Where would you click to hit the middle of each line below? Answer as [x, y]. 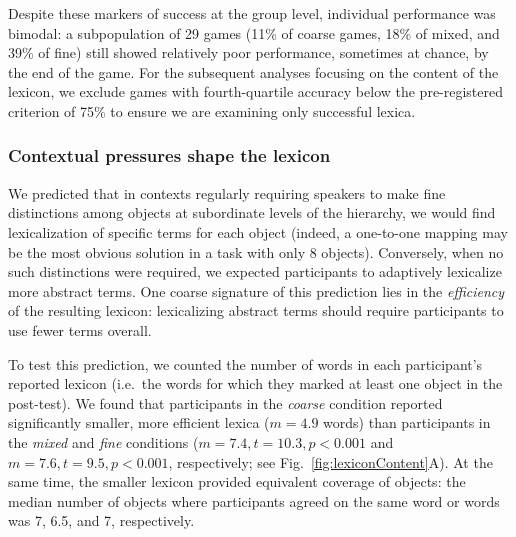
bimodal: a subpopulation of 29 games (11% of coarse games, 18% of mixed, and [254, 32]
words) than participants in [407, 422]
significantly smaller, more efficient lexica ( [139, 422]
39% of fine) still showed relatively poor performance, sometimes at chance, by [248, 52]
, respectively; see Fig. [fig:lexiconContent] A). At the [330, 461]
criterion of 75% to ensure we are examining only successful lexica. [212, 110]
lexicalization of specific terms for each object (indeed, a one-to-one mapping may [258, 231]
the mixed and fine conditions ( [103, 441]
